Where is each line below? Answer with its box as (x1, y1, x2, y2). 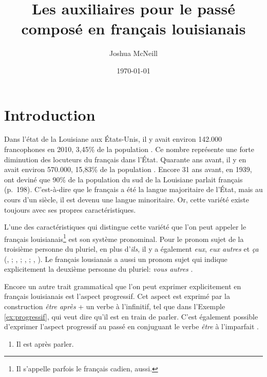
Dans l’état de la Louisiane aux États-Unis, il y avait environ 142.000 (4, 134, 222, 144)
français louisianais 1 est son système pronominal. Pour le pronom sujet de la (4, 232, 244, 244)
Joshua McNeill (109, 48, 158, 59)
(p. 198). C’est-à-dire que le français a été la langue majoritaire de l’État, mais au (4, 184, 263, 195)
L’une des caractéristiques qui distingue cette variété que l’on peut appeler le (4, 221, 246, 232)
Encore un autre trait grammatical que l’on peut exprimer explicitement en (4, 280, 241, 291)
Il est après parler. (16, 338, 74, 349)
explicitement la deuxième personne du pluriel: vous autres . (4, 263, 193, 274)
